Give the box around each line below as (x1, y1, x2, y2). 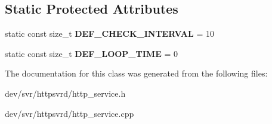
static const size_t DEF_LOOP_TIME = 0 (5, 47, 178, 59)
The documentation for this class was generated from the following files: (5, 67, 268, 80)
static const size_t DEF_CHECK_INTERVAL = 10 (5, 27, 214, 40)
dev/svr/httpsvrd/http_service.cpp (5, 107, 134, 119)
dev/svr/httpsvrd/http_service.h (5, 87, 126, 99)
